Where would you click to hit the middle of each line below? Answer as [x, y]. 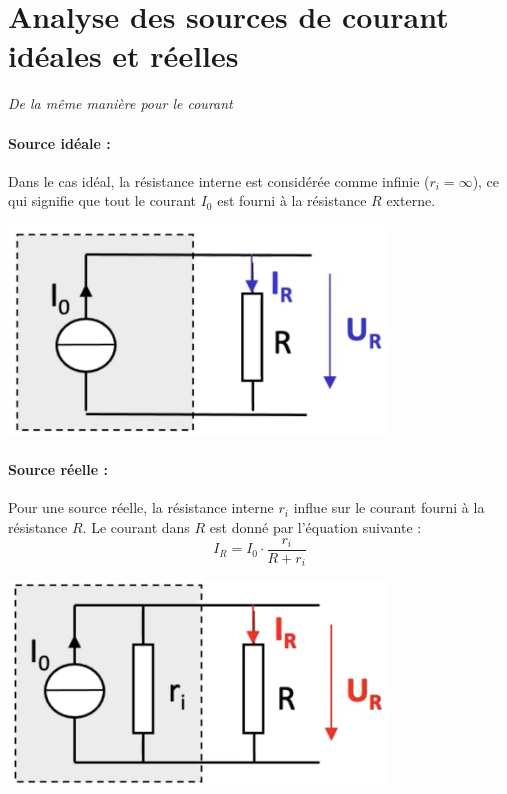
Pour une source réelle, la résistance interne [141, 507]
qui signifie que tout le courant [102, 200]
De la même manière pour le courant [120, 103]
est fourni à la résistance [292, 200]
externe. [411, 200]
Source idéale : [59, 142]
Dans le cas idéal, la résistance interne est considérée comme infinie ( [219, 180]
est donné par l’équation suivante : [315, 527]
